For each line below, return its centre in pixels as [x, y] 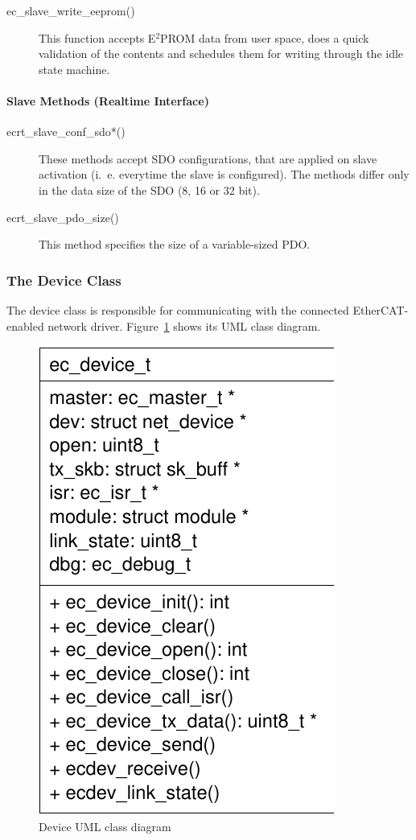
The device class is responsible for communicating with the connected [178, 309]
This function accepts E [97, 37]
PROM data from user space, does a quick [265, 37]
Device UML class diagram [105, 826]
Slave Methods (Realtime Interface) [108, 100]
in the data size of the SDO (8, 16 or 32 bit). [149, 189]
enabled [25, 325]
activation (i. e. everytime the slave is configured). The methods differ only [224, 174]
